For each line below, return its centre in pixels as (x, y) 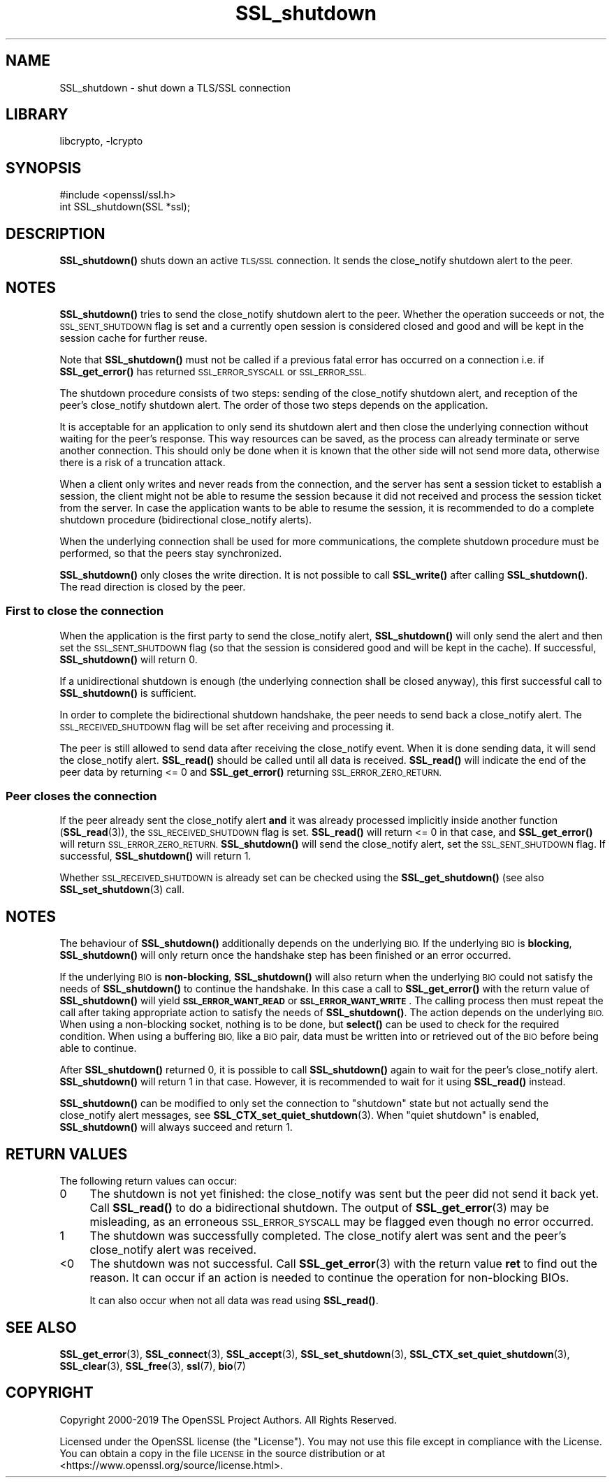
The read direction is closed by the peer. (153, 586)
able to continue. (98, 1048)
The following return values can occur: (148, 1181)
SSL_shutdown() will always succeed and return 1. (176, 1127)
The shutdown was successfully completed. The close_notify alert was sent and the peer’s (328, 1236)
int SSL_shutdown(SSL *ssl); (125, 207)
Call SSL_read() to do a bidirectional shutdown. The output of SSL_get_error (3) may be (319, 1208)
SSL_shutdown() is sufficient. (128, 693)
